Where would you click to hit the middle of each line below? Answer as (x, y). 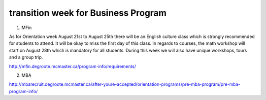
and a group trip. (26, 57)
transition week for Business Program (88, 13)
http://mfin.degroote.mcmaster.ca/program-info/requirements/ (73, 66)
